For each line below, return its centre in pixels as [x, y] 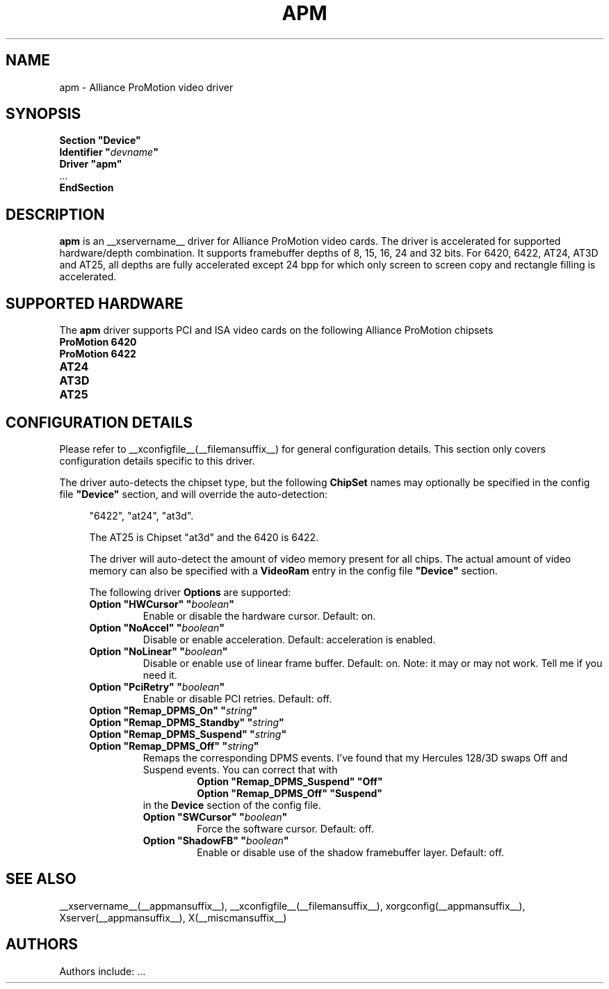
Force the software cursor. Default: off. [285, 828]
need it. [160, 675]
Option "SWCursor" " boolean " [215, 817]
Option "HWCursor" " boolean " [162, 604]
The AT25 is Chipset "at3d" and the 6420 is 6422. [204, 537]
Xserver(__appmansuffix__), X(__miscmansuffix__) [173, 917]
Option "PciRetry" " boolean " [157, 686]
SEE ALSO [41, 879]
